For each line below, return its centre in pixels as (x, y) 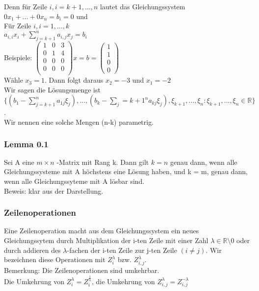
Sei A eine (19, 162)
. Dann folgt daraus (74, 80)
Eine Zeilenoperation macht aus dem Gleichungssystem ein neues (102, 231)
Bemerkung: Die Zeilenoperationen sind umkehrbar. (82, 270)
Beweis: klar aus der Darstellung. (54, 190)
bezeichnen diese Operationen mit (55, 259)
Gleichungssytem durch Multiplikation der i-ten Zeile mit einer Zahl (106, 240)
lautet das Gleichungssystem (143, 6)
